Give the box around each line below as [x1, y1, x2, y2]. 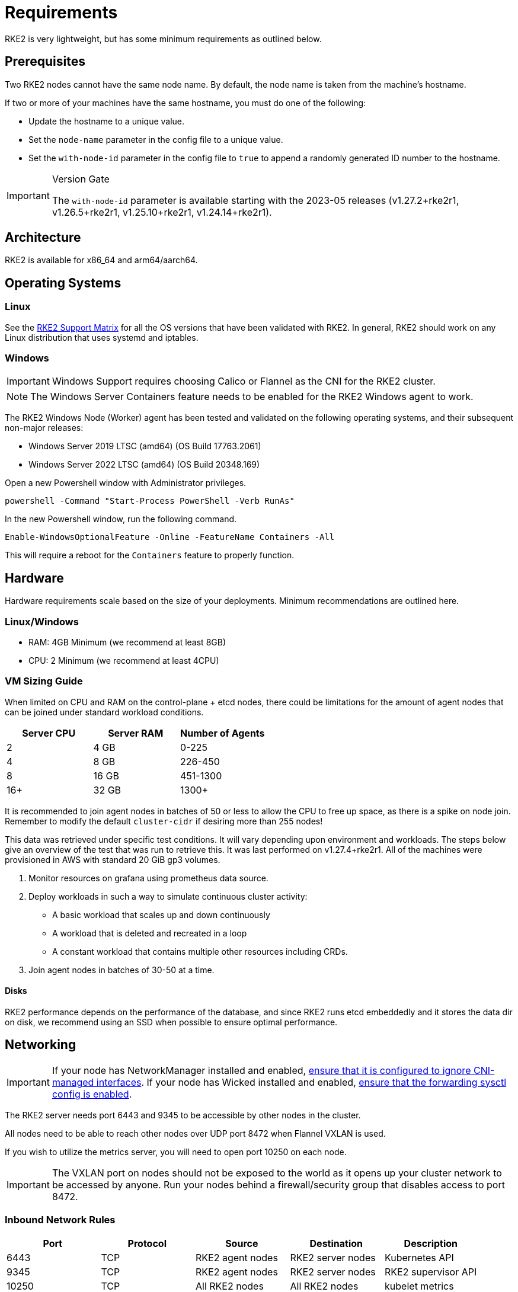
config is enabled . [52, 1088, 132, 1100]
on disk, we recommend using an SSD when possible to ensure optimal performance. [5, 1016, 338, 1027]
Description [404, 1237, 458, 1249]
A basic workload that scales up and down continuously [52, 909, 270, 920]
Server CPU [22, 727, 76, 739]
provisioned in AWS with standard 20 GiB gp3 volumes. [5, 854, 220, 865]
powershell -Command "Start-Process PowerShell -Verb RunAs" [5, 496, 295, 506]
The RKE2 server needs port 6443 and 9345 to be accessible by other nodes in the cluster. [5, 1109, 361, 1120]
